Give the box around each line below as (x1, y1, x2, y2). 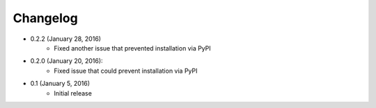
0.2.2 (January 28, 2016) (30, 35, 101, 43)
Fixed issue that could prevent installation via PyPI (54, 66, 198, 75)
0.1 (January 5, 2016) (30, 80, 91, 88)
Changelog (13, 10, 78, 26)
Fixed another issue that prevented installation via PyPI (54, 44, 212, 52)
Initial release (54, 89, 92, 97)
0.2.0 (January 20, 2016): (30, 57, 104, 65)
